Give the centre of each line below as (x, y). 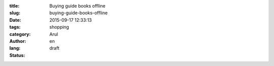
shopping (59, 27)
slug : (15, 13)
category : (20, 34)
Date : (15, 20)
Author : (18, 41)
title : (14, 6)
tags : (15, 27)
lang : (15, 48)
